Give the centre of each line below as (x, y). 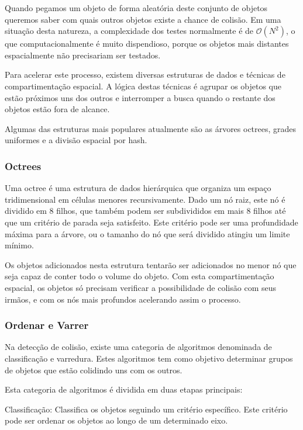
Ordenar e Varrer (47, 325)
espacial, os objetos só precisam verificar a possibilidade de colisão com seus (140, 287)
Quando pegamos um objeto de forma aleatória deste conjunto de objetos (136, 8)
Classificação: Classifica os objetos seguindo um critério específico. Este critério (146, 409)
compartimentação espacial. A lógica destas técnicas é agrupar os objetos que (143, 86)
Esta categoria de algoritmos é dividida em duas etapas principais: (124, 389)
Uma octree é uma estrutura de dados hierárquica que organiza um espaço (138, 188)
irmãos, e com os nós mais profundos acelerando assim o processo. (123, 299)
